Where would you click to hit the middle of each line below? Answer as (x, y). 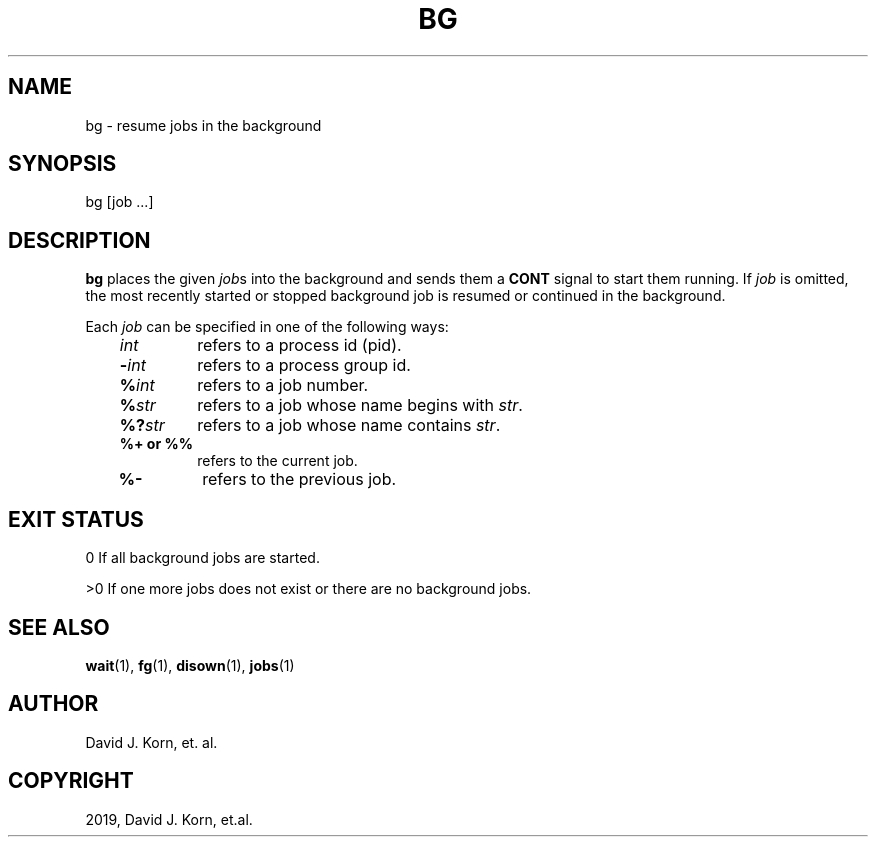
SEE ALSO (59, 627)
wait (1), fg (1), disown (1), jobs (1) (190, 665)
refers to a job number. (283, 385)
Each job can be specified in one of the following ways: (267, 327)
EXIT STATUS (76, 519)
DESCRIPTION (79, 240)
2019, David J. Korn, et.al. (169, 819)
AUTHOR (53, 704)
